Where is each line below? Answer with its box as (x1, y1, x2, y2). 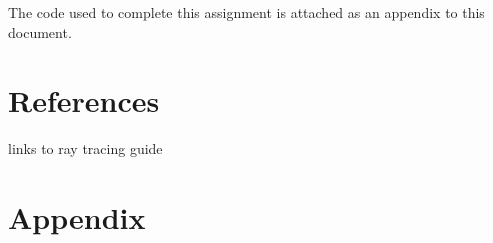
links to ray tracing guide (8, 138, 163, 159)
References (8, 80, 160, 121)
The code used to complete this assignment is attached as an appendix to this (8, 2, 485, 22)
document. (8, 21, 72, 42)
